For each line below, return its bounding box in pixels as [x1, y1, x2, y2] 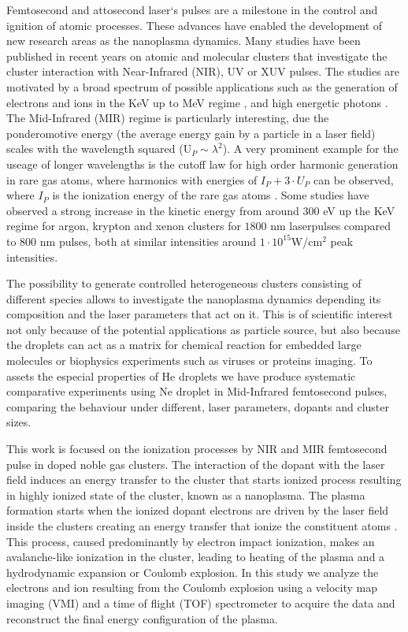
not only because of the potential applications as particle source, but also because [6, 321, 400, 337]
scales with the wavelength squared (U [6, 140, 192, 157]
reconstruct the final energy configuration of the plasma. [6, 610, 278, 626]
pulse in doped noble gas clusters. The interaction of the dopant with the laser [6, 455, 385, 472]
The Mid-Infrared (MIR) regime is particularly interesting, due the [6, 110, 329, 126]
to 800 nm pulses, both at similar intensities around [6, 232, 257, 249]
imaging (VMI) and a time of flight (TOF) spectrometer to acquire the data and [6, 594, 395, 611]
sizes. [6, 414, 32, 430]
